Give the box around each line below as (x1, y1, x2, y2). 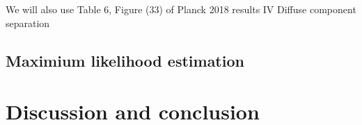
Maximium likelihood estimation (6, 49, 244, 71)
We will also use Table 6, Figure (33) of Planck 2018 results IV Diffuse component (6, 2, 356, 16)
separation (6, 15, 50, 30)
